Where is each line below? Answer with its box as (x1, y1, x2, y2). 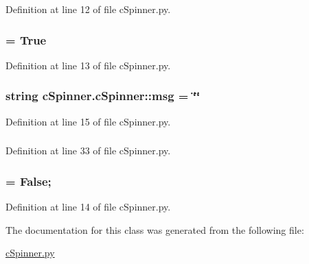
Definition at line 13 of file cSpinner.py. (5, 58, 171, 72)
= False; (5, 172, 51, 189)
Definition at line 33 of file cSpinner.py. (5, 143, 171, 158)
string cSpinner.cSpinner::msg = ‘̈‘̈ (5, 87, 201, 104)
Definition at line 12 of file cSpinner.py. (5, 2, 171, 16)
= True (5, 31, 47, 48)
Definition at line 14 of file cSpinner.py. (5, 199, 171, 213)
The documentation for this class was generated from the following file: (5, 222, 304, 237)
